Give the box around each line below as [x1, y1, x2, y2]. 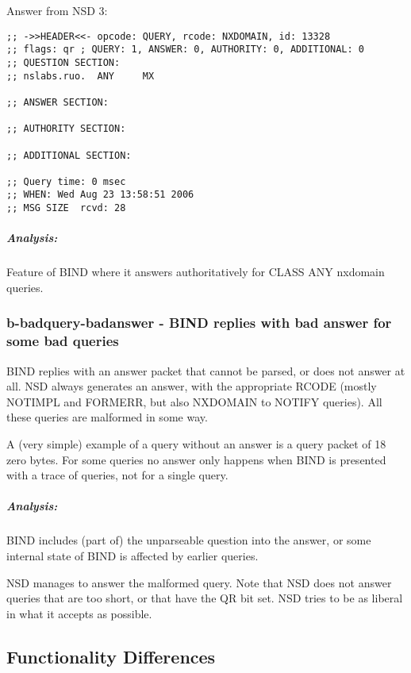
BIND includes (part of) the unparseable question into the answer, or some [6, 532, 371, 548]
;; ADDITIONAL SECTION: [6, 149, 132, 161]
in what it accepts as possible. [6, 605, 152, 621]
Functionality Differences [6, 644, 216, 668]
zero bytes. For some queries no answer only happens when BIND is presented [6, 451, 386, 467]
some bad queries [6, 331, 119, 351]
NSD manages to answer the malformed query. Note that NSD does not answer [6, 574, 392, 590]
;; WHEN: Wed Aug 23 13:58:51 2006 [6, 189, 194, 201]
